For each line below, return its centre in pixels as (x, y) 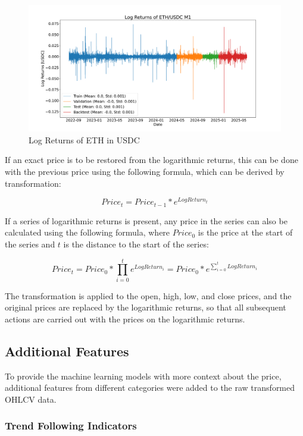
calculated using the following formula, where (88, 232)
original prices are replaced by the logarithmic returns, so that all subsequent (146, 307)
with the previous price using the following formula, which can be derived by (145, 172)
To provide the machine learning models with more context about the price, (143, 376)
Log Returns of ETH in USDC (84, 139)
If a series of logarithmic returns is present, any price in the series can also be (146, 220)
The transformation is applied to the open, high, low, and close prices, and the (148, 295)
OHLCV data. (31, 399)
